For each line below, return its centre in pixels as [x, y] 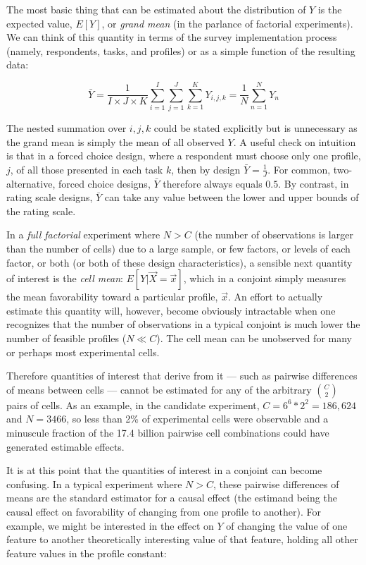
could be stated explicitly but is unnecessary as [255, 128]
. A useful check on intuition [295, 141]
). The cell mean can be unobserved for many [254, 338]
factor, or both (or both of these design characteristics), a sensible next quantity [179, 262]
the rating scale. [41, 211]
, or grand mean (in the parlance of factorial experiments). [227, 23]
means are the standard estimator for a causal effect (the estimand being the [172, 498]
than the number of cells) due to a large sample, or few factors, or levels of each [178, 249]
